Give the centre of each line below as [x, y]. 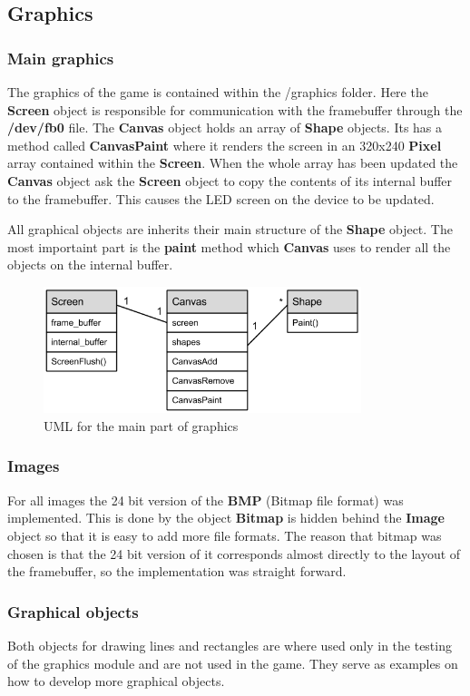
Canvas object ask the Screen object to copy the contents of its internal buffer [230, 180]
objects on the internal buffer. [90, 265]
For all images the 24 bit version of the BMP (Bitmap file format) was [206, 500]
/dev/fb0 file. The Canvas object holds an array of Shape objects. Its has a [225, 127]
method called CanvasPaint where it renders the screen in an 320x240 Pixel [225, 145]
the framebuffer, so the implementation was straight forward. [177, 571]
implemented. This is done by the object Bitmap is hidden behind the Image [226, 518]
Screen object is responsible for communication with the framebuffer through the [235, 109]
